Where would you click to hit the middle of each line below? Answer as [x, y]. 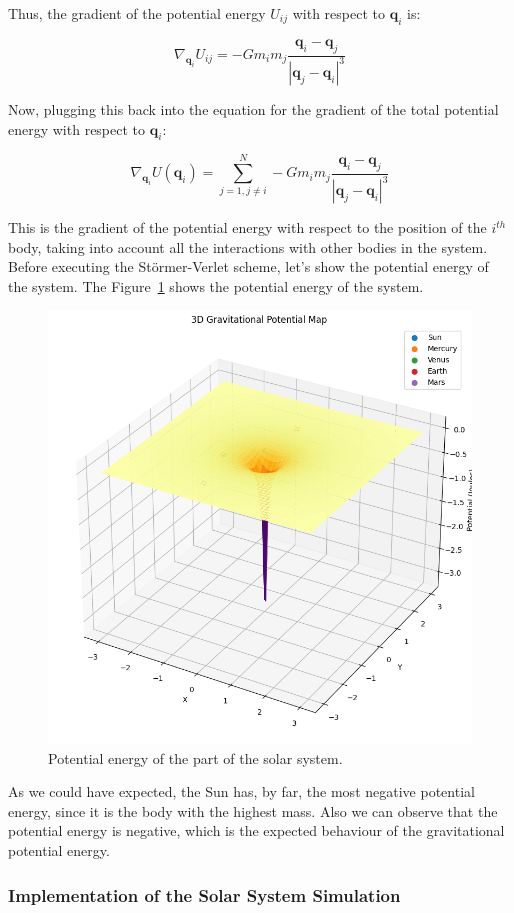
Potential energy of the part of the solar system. [195, 757]
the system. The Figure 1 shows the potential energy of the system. [216, 285]
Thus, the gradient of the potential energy [137, 13]
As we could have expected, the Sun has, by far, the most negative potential [241, 791]
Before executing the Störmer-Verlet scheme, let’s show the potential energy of [248, 266]
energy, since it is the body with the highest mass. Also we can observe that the [253, 810]
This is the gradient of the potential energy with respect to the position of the [247, 227]
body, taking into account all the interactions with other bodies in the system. [248, 246]
